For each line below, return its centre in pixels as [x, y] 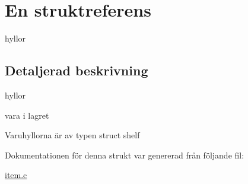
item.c [16, 175]
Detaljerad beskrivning [77, 70]
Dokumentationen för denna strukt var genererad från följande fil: [125, 155]
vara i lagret [27, 115]
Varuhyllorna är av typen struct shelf [72, 135]
